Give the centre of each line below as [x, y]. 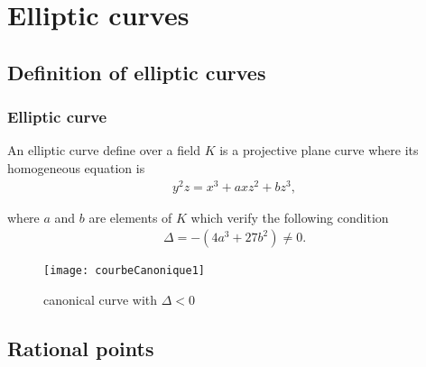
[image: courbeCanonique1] [124, 271]
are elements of [130, 217]
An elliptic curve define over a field [104, 150]
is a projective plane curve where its [319, 150]
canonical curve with [101, 299]
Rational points [81, 348]
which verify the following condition [290, 217]
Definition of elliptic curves [137, 72]
